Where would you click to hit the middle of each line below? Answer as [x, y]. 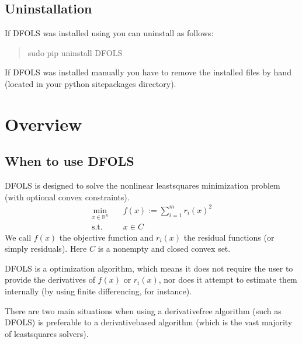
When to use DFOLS [70, 161]
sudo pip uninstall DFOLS [75, 52]
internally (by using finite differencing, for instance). [98, 291]
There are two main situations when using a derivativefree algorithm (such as [143, 310]
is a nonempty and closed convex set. [164, 249]
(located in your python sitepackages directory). [91, 83]
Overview [44, 124]
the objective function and [106, 237]
